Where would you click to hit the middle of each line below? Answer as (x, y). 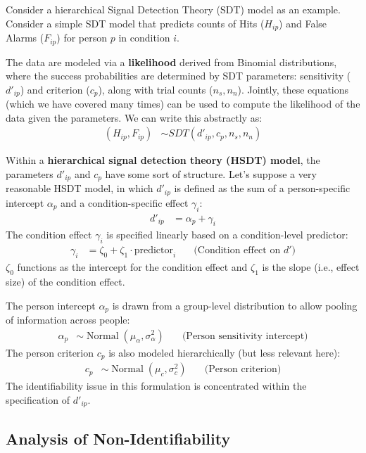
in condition (144, 38)
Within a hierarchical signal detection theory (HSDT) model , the (163, 160)
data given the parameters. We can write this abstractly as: (134, 117)
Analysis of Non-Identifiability (118, 438)
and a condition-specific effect (125, 202)
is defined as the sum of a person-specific (262, 188)
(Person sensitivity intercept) (245, 336)
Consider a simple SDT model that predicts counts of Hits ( (135, 23)
